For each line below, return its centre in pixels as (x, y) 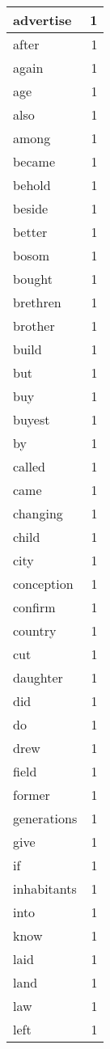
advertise (42, 20)
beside (31, 208)
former (32, 795)
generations (45, 818)
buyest (32, 419)
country (35, 630)
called (30, 466)
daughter (38, 677)
